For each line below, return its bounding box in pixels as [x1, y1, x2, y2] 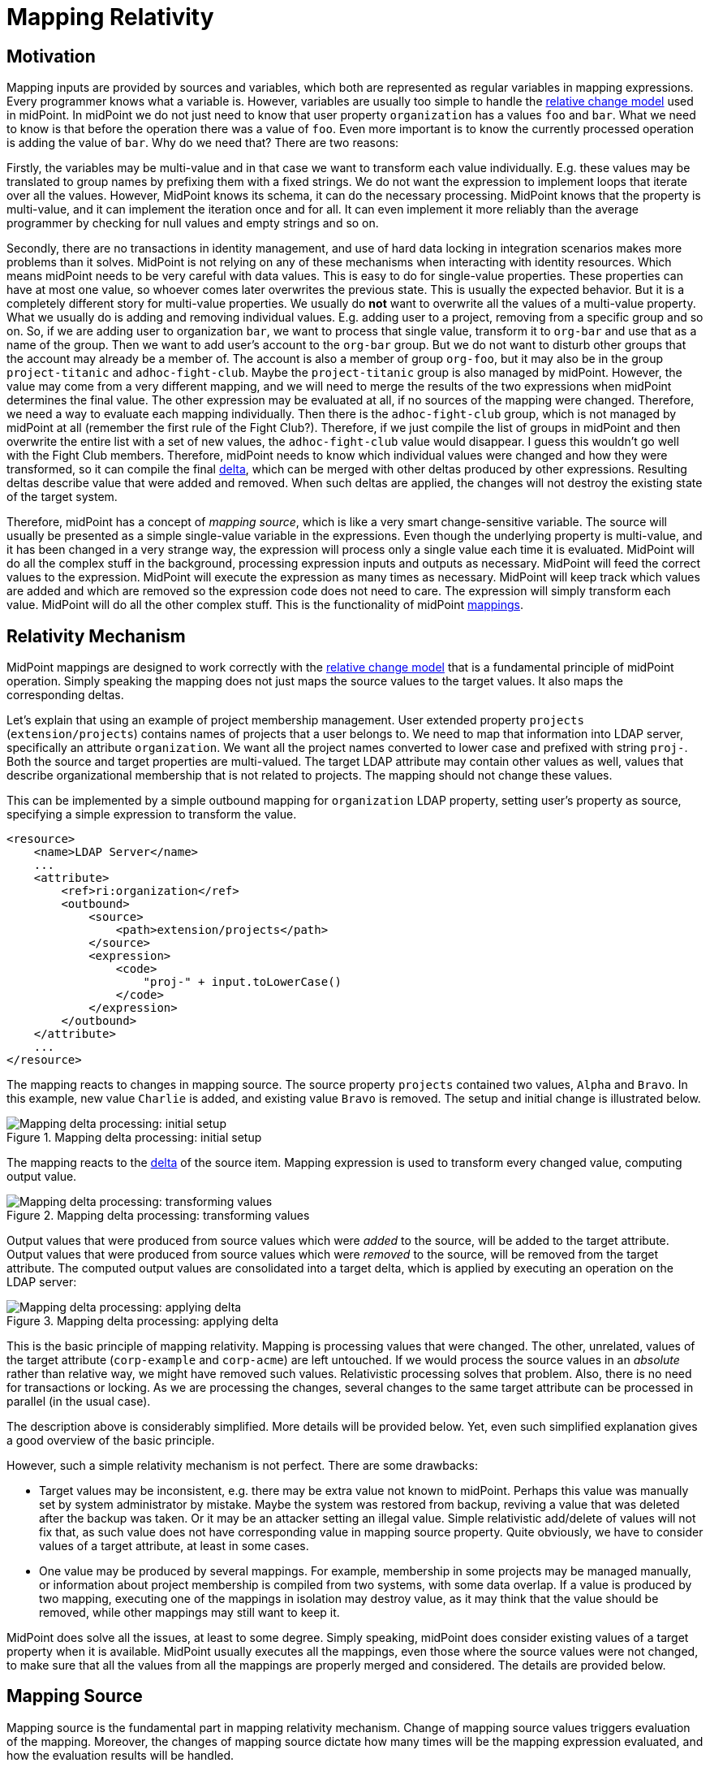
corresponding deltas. [6, 688, 124, 702]
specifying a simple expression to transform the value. [6, 807, 297, 822]
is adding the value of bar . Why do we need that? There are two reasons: [6, 136, 399, 150]
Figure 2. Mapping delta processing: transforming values [6, 1208, 310, 1223]
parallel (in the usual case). [6, 1394, 151, 1409]
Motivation [6, 45, 96, 67]
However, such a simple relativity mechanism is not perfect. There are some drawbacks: [6, 1458, 478, 1473]
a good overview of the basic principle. [6, 1433, 215, 1448]
